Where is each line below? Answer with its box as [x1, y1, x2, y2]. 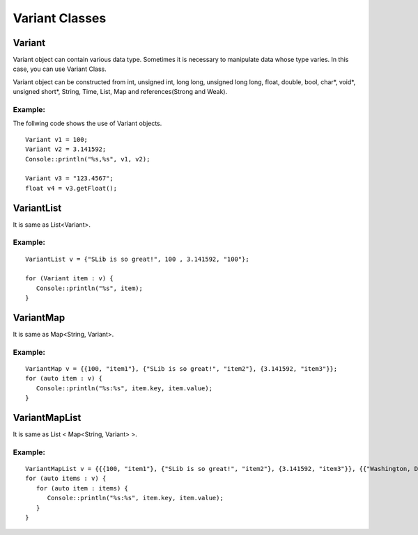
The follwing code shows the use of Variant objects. [13, 119, 162, 128]
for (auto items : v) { [25, 474, 107, 483]
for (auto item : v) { [25, 374, 103, 383]
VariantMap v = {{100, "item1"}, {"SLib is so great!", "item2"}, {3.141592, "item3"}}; [25, 365, 338, 372]
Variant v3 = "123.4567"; [25, 175, 114, 182]
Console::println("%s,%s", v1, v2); [25, 155, 150, 163]
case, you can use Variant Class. [13, 65, 107, 73]
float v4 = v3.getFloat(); [25, 184, 118, 192]
